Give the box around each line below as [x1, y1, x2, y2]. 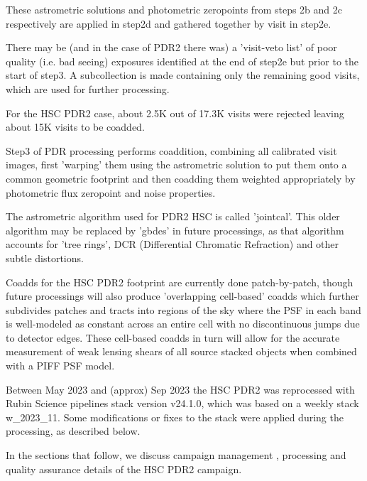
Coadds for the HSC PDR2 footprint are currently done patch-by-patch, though [6, 274, 354, 289]
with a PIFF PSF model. [6, 358, 115, 373]
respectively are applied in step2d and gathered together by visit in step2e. [6, 16, 332, 31]
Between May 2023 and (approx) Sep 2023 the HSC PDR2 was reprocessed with [6, 382, 355, 396]
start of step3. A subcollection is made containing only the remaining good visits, [6, 67, 360, 82]
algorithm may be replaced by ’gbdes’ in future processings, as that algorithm [6, 222, 344, 237]
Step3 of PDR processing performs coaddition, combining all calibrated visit [6, 143, 337, 158]
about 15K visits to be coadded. [6, 119, 145, 134]
